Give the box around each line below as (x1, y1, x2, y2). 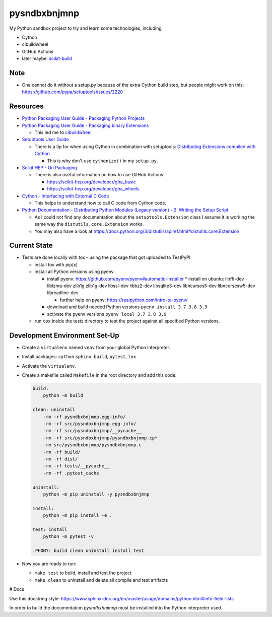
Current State (9, 241, 53, 250)
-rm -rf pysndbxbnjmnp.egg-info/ (43, 414, 126, 420)
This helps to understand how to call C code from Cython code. (34, 200, 167, 206)
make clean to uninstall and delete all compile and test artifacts (34, 577, 168, 583)
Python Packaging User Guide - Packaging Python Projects (22, 115, 145, 121)
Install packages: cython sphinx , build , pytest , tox (22, 354, 136, 360)
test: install (32, 526, 67, 532)
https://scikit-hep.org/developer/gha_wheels (47, 186, 140, 192)
